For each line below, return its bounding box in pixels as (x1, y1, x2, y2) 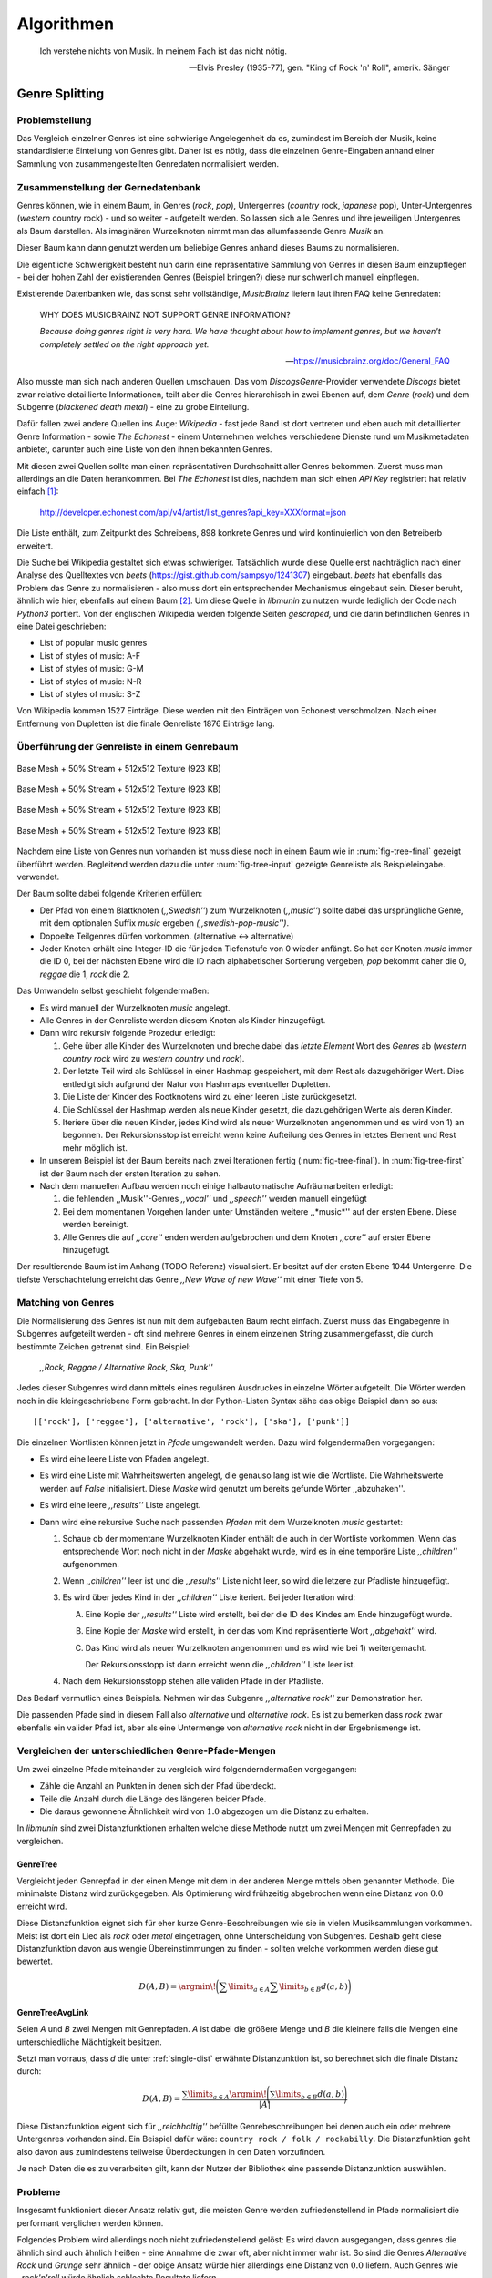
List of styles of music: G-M (39, 663, 145, 674)
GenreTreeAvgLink (16, 2006, 89, 2017)
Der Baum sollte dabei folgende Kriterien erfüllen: (16, 888, 203, 899)
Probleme (16, 2185, 61, 2198)
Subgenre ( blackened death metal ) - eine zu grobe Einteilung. (16, 402, 250, 413)
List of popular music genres (39, 638, 148, 649)
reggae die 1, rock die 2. (39, 969, 131, 980)
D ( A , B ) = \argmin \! (138, 1981, 217, 1991)
